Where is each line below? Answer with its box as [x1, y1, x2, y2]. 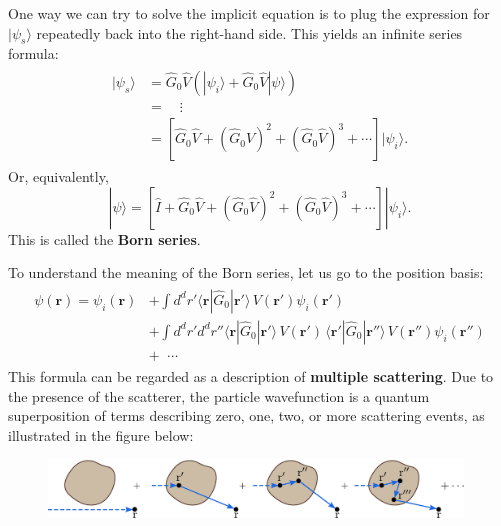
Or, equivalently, [8, 166, 109, 187]
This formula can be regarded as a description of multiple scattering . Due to [8, 366, 494, 387]
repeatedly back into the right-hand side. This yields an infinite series [36, 22, 463, 43]
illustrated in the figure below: [8, 424, 194, 445]
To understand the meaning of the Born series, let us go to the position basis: [8, 262, 484, 283]
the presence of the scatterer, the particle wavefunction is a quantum [8, 385, 430, 406]
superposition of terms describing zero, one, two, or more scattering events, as [8, 405, 485, 426]
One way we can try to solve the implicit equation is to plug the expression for [8, 3, 490, 23]
